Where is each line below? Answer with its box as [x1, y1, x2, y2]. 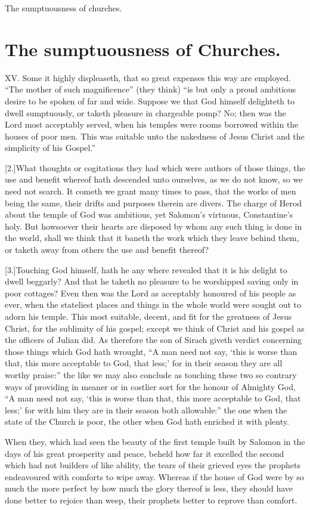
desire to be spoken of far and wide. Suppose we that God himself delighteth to [5, 94, 295, 107]
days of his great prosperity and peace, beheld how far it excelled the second [5, 447, 284, 459]
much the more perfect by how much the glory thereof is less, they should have [5, 482, 293, 494]
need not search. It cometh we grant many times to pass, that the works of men [5, 185, 296, 197]
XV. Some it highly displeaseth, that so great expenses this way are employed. [5, 71, 292, 84]
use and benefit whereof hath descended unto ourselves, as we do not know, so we [5, 173, 303, 186]
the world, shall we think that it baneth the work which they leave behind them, [5, 231, 299, 244]
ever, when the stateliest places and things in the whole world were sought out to [5, 298, 302, 311]
